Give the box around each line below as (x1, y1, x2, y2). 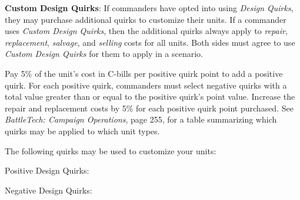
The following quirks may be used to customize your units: (5, 144, 216, 157)
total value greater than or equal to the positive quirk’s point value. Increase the (5, 90, 295, 103)
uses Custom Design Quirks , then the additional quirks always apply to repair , (5, 25, 288, 37)
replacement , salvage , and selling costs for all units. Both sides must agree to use (5, 36, 295, 48)
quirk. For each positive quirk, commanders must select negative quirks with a (5, 79, 287, 91)
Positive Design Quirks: (5, 164, 89, 177)
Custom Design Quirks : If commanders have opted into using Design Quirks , (5, 2, 294, 13)
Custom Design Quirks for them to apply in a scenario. (5, 48, 204, 60)
